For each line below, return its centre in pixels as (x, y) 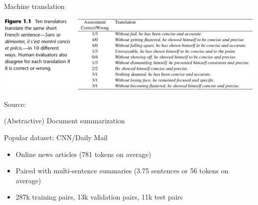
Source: (15, 104)
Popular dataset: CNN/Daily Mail (56, 137)
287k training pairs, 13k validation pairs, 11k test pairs (99, 197)
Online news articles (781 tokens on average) (83, 154)
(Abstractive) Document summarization (64, 121)
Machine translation (34, 6)
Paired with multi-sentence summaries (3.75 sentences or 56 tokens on (122, 171)
